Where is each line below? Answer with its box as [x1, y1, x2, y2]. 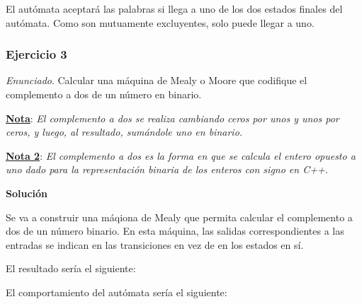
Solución [6, 185, 48, 200]
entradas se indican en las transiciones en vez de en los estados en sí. [6, 237, 304, 252]
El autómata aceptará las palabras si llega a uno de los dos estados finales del [6, 1, 343, 16]
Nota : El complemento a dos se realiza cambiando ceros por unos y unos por [6, 110, 339, 125]
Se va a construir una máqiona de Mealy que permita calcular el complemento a [6, 209, 353, 224]
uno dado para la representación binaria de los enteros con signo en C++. [6, 162, 328, 177]
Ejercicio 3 [6, 45, 67, 63]
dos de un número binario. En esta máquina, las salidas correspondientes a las [6, 223, 344, 238]
